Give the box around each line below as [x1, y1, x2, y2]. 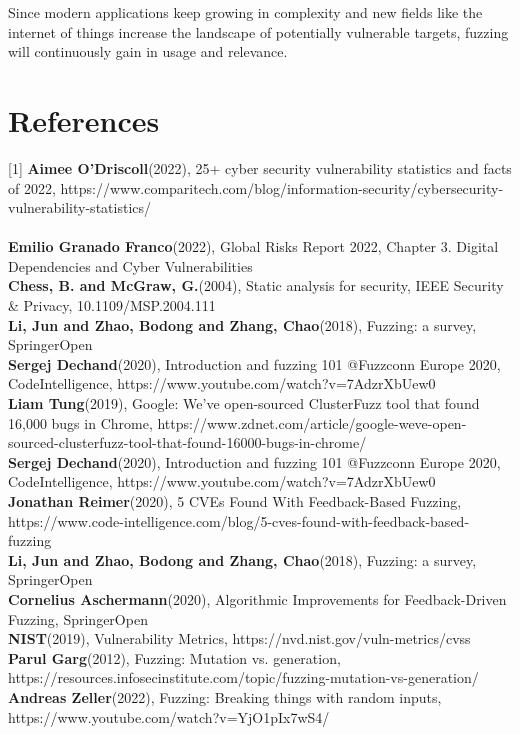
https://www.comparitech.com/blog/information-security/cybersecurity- [60, 177, 504, 198]
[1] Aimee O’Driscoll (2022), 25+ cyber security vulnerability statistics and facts [8, 157, 512, 178]
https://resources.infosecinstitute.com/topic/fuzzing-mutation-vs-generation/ [8, 667, 479, 688]
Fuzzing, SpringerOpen [8, 608, 148, 629]
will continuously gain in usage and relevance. [8, 41, 288, 62]
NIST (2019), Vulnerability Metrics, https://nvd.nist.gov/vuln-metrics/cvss [8, 628, 471, 649]
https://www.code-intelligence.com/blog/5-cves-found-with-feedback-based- [8, 510, 470, 531]
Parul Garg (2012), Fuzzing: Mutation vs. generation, [8, 647, 341, 668]
